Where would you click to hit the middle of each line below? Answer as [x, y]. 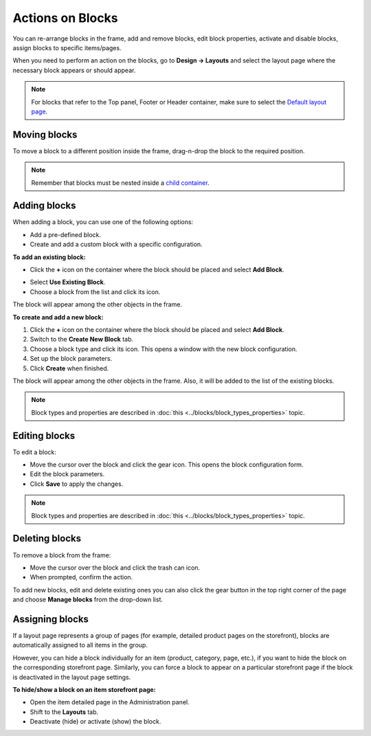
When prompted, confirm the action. [81, 577]
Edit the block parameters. [67, 474]
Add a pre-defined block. [66, 234]
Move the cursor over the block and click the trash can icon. [115, 568]
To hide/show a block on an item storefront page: [84, 689]
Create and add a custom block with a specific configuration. [116, 245]
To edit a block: [34, 452]
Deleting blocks [47, 538]
